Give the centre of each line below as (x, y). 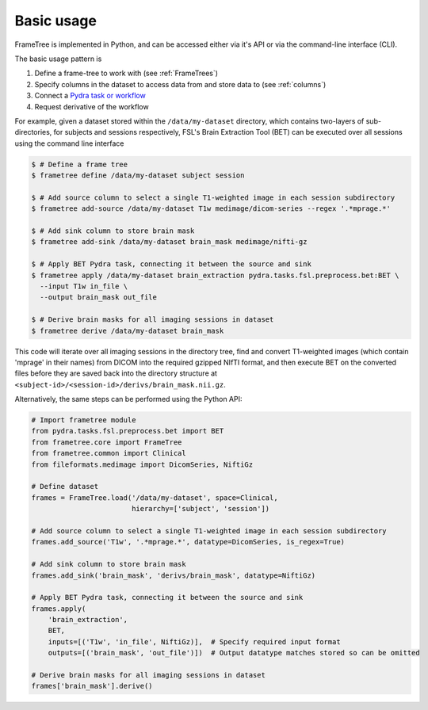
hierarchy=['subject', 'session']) (201, 509)
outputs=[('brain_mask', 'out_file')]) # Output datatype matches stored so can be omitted (234, 653)
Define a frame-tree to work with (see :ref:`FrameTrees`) (126, 73)
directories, (33, 132)
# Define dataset (65, 487)
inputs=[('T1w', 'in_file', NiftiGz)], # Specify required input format (194, 641)
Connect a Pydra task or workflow (90, 96)
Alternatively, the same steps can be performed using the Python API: (128, 399)
